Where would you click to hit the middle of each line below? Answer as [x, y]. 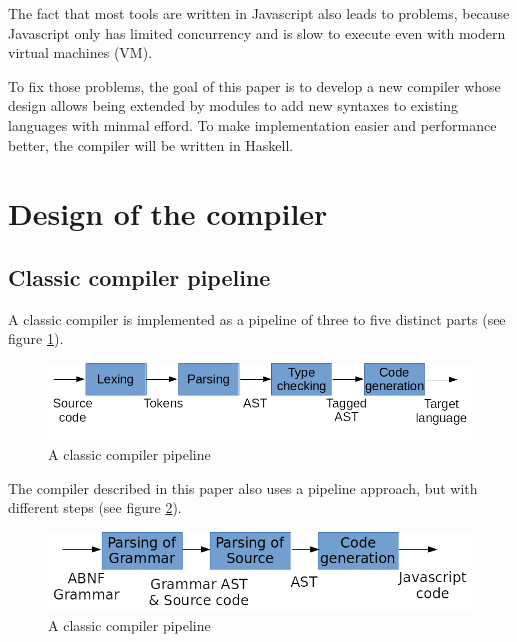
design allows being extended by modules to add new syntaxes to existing [233, 105]
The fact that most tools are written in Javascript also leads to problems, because [259, 13]
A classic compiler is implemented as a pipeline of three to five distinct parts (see [257, 318]
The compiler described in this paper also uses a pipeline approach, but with [243, 487]
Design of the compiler [168, 213]
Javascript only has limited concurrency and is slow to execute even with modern [257, 32]
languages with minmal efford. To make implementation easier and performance [252, 124]
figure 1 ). [36, 338]
